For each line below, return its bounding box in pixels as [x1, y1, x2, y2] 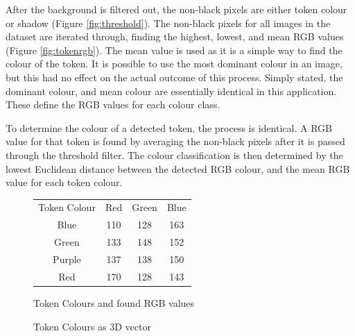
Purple [53, 252, 81, 266]
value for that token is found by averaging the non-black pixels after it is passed [6, 134, 345, 149]
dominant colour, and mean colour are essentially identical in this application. [6, 83, 337, 98]
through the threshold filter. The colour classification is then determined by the [6, 147, 343, 162]
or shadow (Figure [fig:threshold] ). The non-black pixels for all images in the [6, 15, 331, 30]
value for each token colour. [6, 175, 123, 190]
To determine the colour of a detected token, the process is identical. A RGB [6, 120, 332, 135]
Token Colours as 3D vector [33, 319, 151, 333]
